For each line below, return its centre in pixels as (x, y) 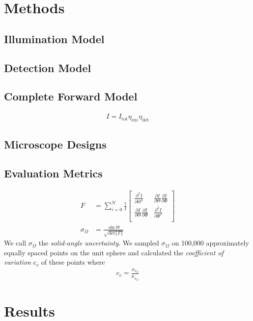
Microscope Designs (55, 144)
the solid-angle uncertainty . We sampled (99, 243)
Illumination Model (54, 38)
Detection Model (48, 67)
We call (15, 243)
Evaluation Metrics (53, 173)
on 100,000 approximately (210, 243)
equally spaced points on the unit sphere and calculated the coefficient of (114, 252)
